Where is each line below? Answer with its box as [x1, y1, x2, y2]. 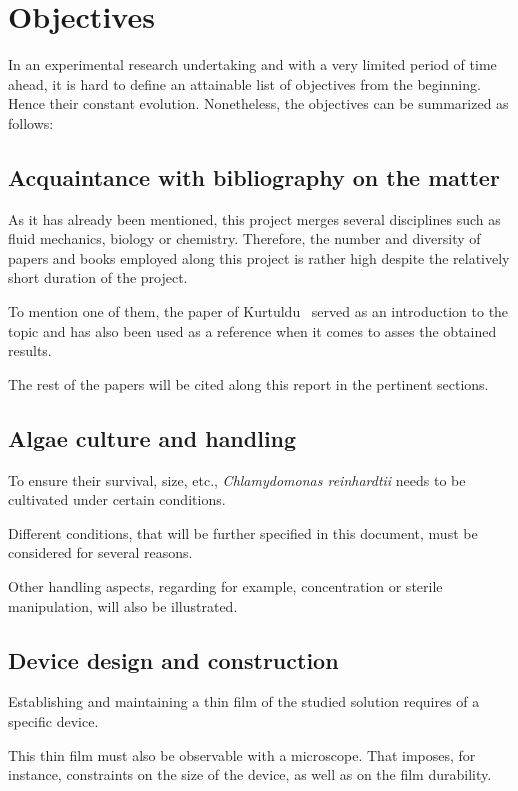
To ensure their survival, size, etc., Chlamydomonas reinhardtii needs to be [8, 469, 466, 490]
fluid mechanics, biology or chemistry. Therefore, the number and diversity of [8, 228, 481, 249]
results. [8, 340, 52, 361]
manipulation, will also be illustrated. [8, 595, 238, 616]
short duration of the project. [8, 267, 188, 288]
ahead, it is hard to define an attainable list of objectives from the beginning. [8, 73, 481, 94]
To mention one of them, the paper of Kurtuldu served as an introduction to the [8, 301, 509, 322]
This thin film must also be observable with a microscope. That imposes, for [8, 744, 476, 765]
